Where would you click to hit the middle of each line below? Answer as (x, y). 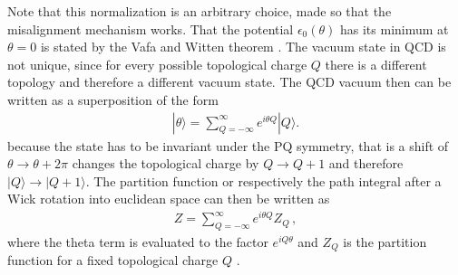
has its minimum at (395, 28)
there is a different (376, 64)
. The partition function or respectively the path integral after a (263, 180)
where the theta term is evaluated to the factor (138, 241)
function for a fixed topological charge (113, 260)
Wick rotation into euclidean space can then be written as (169, 199)
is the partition (385, 241)
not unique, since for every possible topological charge (157, 64)
